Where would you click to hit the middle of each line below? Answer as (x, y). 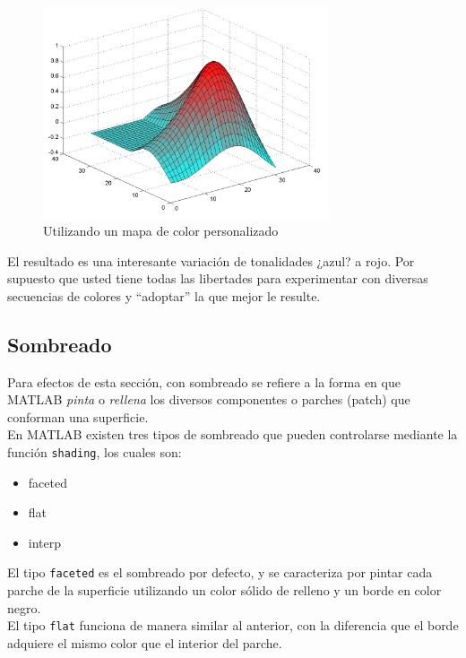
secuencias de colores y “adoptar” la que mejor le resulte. (164, 295)
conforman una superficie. (78, 416)
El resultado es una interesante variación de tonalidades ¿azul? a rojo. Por (211, 260)
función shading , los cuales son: (95, 451)
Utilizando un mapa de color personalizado (161, 230)
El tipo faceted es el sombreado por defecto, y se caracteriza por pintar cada (220, 572)
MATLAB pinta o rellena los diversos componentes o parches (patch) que (209, 399)
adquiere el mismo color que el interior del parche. (145, 642)
